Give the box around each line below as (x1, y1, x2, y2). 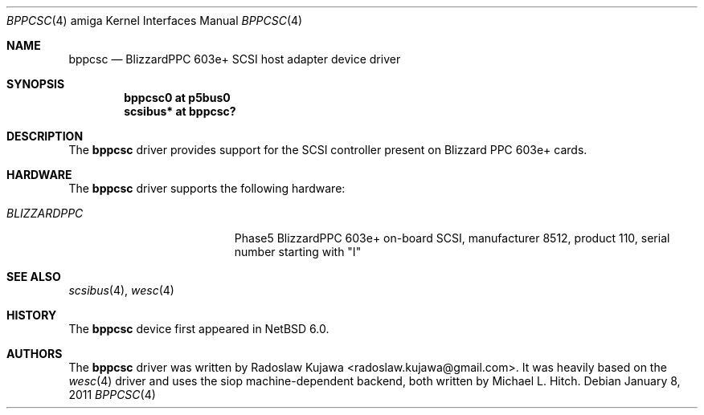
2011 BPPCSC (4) (68, 388, 156, 401)
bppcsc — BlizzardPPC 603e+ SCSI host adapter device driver (68, 52, 401, 66)
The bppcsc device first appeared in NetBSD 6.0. (68, 322, 329, 336)
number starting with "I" (234, 245, 362, 258)
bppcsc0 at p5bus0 (124, 91, 231, 104)
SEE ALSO (6, 270, 61, 283)
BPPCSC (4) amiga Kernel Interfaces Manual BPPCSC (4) (6, 14, 303, 27)
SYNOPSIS (6, 77, 65, 91)
